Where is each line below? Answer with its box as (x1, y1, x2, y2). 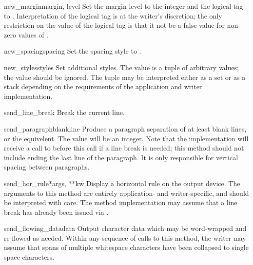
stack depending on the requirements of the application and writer (4, 81, 202, 92)
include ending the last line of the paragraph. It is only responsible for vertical (4, 152, 238, 162)
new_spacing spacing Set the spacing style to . (4, 46, 141, 56)
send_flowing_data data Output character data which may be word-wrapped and (4, 223, 247, 233)
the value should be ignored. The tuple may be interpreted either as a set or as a (4, 72, 246, 82)
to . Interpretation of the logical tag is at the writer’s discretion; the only (4, 10, 222, 20)
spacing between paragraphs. (4, 162, 90, 172)
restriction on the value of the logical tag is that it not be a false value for (4, 20, 225, 30)
